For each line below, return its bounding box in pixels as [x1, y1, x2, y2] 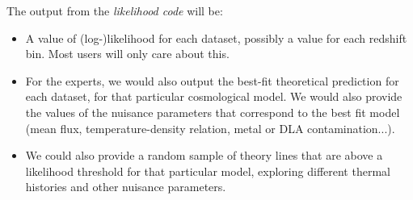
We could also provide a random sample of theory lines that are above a [25, 147, 383, 164]
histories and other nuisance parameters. [25, 178, 226, 195]
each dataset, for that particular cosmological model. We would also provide [25, 88, 402, 105]
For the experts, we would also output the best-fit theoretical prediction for [25, 72, 399, 89]
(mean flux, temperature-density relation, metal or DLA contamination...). [25, 119, 395, 136]
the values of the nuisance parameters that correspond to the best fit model [25, 103, 400, 120]
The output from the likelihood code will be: [6, 2, 223, 19]
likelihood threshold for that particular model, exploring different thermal [25, 162, 390, 179]
